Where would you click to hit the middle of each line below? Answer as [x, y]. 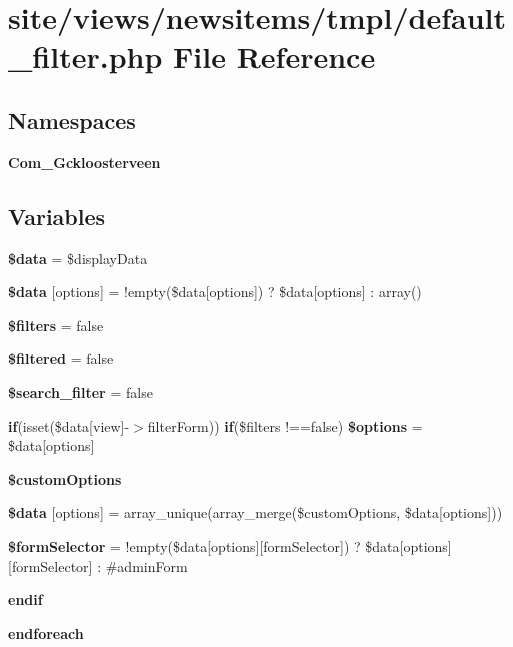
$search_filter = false [80, 391]
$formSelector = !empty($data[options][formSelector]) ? [184, 545]
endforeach [46, 632]
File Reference [274, 56]
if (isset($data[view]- [69, 425]
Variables [57, 215]
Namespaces [72, 119]
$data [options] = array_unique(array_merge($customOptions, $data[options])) [255, 512]
